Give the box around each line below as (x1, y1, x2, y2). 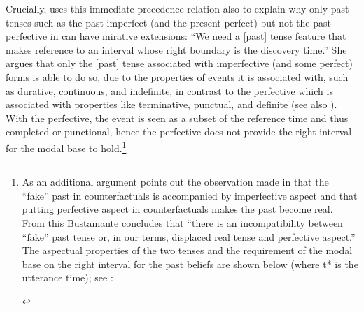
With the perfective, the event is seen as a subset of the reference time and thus (6, 110, 349, 125)
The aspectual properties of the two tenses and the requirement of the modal (22, 243, 353, 258)
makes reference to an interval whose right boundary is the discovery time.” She (6, 42, 347, 57)
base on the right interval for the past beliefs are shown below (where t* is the (22, 256, 358, 271)
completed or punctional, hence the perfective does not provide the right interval (6, 124, 352, 139)
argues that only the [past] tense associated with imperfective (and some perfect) (6, 56, 353, 70)
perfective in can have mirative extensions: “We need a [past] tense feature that (6, 29, 346, 43)
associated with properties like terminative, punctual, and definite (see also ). (6, 97, 337, 112)
